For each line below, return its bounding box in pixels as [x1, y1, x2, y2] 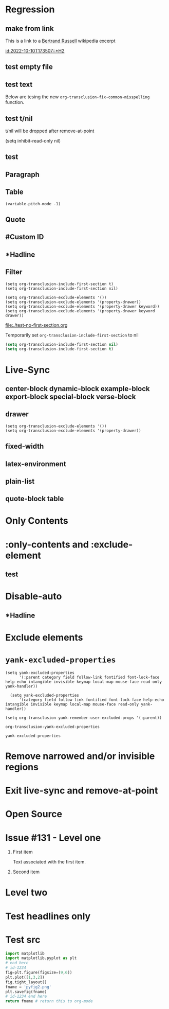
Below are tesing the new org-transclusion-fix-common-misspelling [5, 94, 150, 100]
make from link [5, 24, 54, 33]
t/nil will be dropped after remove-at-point [5, 128, 95, 134]
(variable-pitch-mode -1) [5, 201, 61, 206]
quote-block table [5, 494, 64, 503]
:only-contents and [5, 539, 89, 550]
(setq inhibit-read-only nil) [5, 138, 61, 144]
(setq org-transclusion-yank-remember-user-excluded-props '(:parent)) [5, 715, 162, 720]
